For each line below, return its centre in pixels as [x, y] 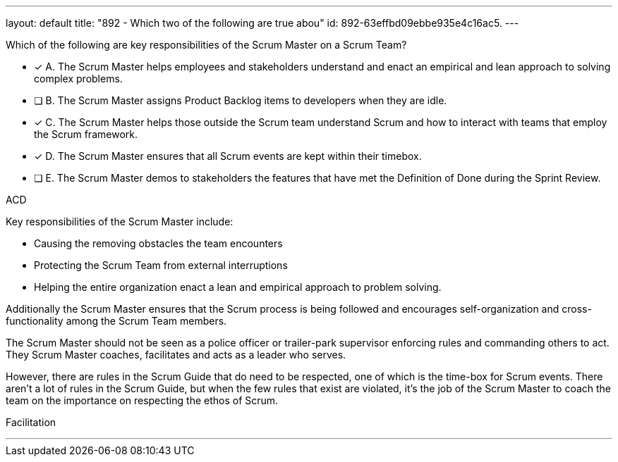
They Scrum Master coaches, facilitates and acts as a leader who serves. [176, 355]
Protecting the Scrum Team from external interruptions [161, 265]
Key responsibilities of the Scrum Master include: [120, 221]
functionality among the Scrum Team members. [116, 321]
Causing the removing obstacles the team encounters [158, 243]
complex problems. [78, 79]
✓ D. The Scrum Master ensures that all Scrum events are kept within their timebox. [228, 156]
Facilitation [31, 422]
